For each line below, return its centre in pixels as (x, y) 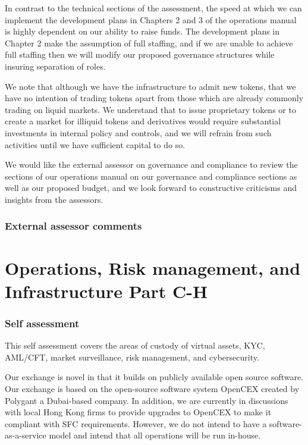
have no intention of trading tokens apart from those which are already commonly (154, 98)
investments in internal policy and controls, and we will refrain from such (138, 132)
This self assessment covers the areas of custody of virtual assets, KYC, (135, 345)
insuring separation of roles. (55, 66)
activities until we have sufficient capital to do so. (95, 144)
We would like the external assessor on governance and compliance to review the (151, 164)
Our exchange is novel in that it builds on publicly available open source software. (154, 377)
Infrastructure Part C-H (106, 291)
